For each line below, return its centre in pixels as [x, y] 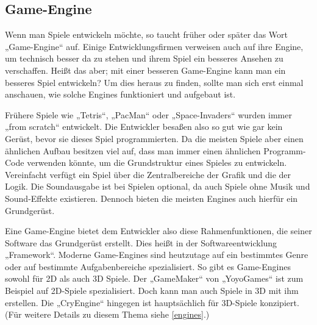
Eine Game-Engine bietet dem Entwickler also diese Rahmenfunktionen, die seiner [158, 231]
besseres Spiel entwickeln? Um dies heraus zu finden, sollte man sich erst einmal [154, 82]
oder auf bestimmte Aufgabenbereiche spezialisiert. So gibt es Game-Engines [148, 266]
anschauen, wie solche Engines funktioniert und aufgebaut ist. [120, 94]
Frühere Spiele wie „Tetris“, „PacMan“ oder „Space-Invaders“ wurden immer [148, 114]
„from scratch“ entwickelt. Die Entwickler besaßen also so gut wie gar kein [144, 127]
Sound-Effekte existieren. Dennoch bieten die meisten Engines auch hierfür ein [151, 198]
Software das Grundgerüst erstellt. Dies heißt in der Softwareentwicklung [141, 242]
